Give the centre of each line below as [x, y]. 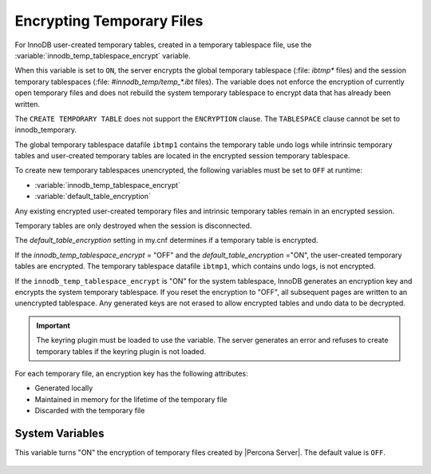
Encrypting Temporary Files [109, 21]
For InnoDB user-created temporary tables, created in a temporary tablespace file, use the [163, 45]
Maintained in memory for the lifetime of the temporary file [131, 399]
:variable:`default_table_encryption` [93, 197]
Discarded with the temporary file [90, 411]
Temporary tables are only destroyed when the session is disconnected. [133, 226]
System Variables [59, 433]
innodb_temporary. [46, 130]
